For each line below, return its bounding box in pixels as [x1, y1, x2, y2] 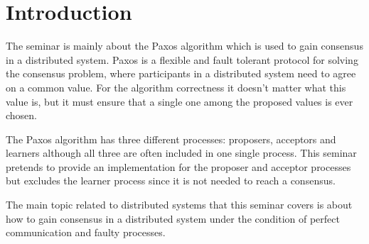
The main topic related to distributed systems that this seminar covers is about [6, 197, 353, 212]
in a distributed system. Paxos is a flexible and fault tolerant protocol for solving [6, 52, 358, 67]
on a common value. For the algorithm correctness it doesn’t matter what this [6, 79, 346, 94]
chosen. [6, 108, 38, 123]
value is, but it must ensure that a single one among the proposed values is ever [6, 94, 353, 109]
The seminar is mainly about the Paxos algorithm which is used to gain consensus [6, 38, 363, 53]
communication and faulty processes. [6, 225, 166, 240]
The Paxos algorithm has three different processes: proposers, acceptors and [6, 131, 336, 146]
